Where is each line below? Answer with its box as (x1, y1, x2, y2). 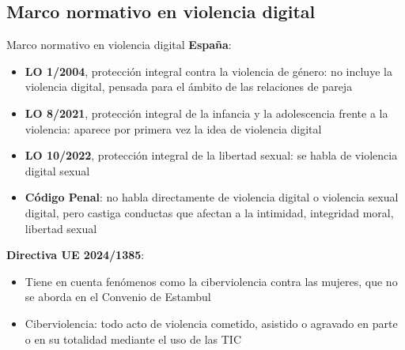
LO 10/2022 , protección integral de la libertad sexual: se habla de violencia (25, 147, 398, 164)
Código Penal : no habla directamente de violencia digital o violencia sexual (25, 189, 399, 205)
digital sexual (25, 162, 90, 179)
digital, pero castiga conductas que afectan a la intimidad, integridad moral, (25, 204, 394, 220)
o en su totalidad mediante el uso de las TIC (25, 330, 241, 347)
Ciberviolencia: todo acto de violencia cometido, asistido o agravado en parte (25, 314, 398, 331)
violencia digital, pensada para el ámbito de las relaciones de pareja (25, 78, 353, 95)
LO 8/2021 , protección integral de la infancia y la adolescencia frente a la (25, 104, 388, 121)
